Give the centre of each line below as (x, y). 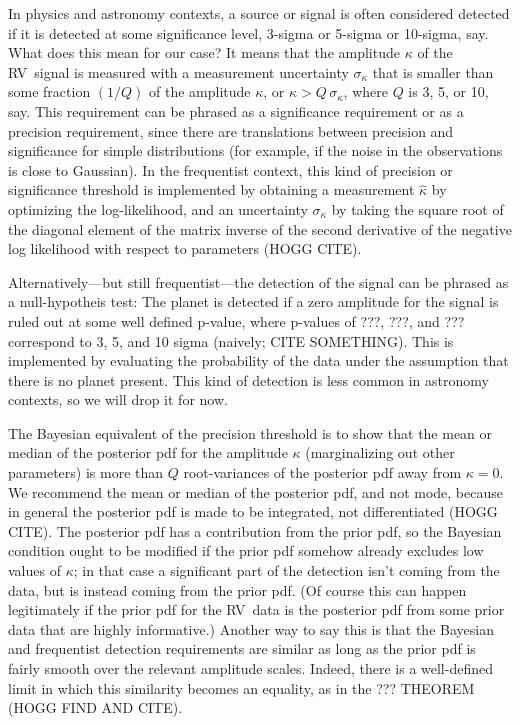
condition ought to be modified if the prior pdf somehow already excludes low (246, 550)
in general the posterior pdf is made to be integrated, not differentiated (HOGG (253, 511)
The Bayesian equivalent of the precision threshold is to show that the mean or (250, 432)
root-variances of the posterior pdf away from (322, 472)
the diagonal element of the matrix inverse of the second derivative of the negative (260, 228)
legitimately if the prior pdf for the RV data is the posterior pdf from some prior (256, 609)
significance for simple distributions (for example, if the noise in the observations (255, 150)
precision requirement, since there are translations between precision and (231, 130)
